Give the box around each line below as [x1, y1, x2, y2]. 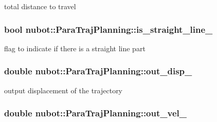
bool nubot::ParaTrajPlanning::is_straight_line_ [4, 23, 213, 35]
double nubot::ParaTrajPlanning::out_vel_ [4, 107, 187, 119]
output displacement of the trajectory [4, 85, 123, 95]
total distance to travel [4, 1, 76, 11]
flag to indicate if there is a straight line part [4, 43, 146, 53]
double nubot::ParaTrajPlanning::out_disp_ [4, 65, 192, 77]
